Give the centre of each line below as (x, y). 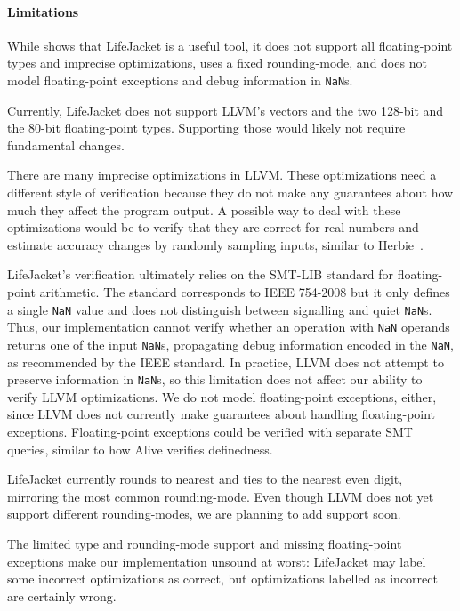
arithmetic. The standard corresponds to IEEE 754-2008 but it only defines (245, 291)
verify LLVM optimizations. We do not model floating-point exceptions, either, (222, 396)
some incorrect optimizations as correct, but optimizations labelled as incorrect (222, 579)
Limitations (43, 11)
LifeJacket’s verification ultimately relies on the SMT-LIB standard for (200, 274)
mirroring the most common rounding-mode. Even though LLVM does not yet (221, 496)
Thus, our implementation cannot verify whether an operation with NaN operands (229, 327)
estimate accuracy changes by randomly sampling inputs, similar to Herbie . (215, 244)
